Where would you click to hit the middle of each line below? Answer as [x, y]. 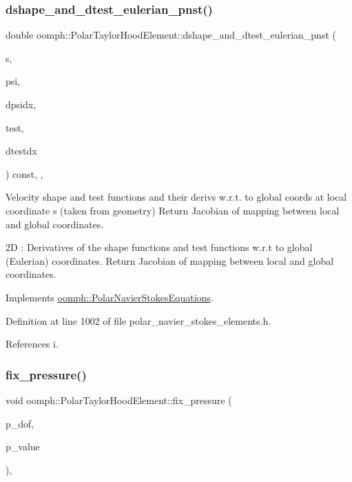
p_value [23, 446]
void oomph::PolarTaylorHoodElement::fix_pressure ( [119, 400]
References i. [32, 344]
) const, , [24, 173]
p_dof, [20, 423]
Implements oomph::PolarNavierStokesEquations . [110, 297]
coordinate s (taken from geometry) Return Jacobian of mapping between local [173, 210]
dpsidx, [21, 104]
